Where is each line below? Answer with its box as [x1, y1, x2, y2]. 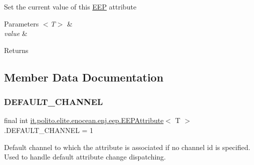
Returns [4, 44, 29, 55]
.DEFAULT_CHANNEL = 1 [4, 124, 94, 135]
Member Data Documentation [4, 69, 164, 84]
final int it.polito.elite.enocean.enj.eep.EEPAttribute [4, 115, 164, 125]
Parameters [4, 18, 39, 28]
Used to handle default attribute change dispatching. [4, 151, 166, 162]
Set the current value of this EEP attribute [4, 1, 137, 11]
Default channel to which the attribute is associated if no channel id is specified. [4, 141, 250, 152]
